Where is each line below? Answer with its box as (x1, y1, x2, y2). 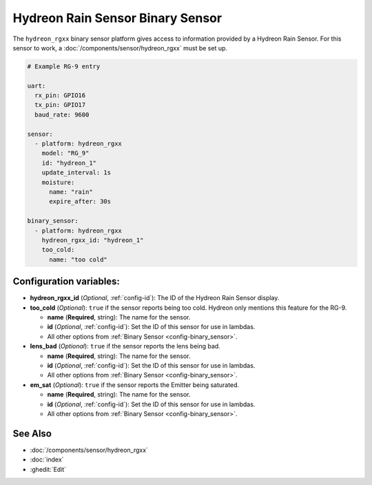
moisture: (41, 178, 75, 186)
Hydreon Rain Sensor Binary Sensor (12, 10, 223, 26)
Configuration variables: (12, 276, 121, 288)
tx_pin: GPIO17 (34, 101, 86, 109)
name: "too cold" (49, 255, 108, 264)
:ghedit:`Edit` (30, 465, 67, 473)
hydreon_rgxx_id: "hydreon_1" (41, 236, 144, 244)
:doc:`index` (30, 455, 64, 464)
